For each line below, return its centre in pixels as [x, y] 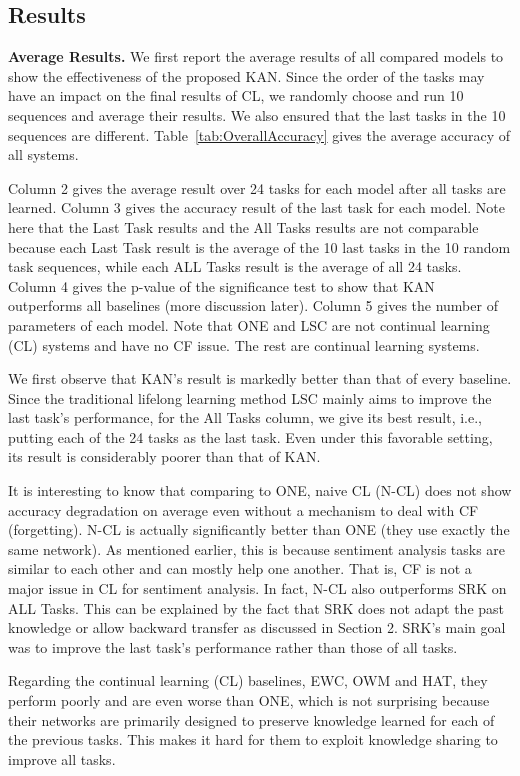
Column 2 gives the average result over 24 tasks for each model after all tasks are [257, 187]
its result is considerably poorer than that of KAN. [164, 456]
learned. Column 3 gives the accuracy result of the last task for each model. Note [257, 207]
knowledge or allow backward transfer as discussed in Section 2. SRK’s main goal [257, 627]
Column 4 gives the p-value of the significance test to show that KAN [221, 285]
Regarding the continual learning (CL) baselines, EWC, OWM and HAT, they [248, 680]
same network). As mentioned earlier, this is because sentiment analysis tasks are [257, 548]
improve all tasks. [62, 758]
